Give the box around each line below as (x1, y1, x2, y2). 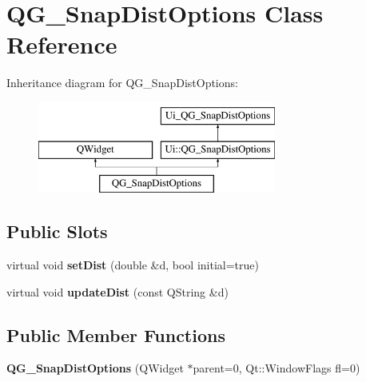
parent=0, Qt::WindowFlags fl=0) (193, 360, 360, 376)
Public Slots (6, 219, 108, 244)
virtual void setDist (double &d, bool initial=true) (6, 257, 259, 273)
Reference (6, 28, 117, 61)
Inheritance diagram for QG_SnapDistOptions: (6, 74, 238, 91)
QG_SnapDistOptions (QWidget (6, 360, 184, 376)
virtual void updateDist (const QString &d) (6, 283, 229, 300)
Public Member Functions (6, 322, 225, 347)
